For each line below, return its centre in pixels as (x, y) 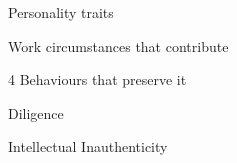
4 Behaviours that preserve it (97, 79)
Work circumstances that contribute (118, 45)
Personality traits (61, 12)
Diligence (36, 112)
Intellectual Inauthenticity (88, 146)
